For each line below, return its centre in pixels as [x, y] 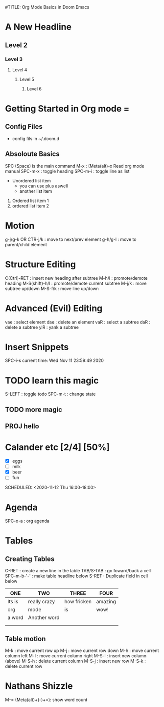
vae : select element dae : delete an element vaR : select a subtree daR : [78, 322]
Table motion [25, 639]
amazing [106, 602]
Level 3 [14, 59]
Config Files [24, 127]
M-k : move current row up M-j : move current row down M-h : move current [82, 650]
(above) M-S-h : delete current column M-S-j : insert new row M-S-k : [75, 661]
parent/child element [26, 244]
